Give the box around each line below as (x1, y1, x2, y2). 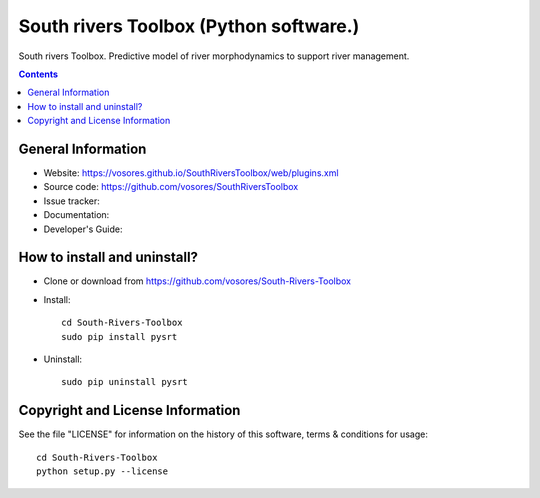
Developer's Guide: (43, 223, 123, 235)
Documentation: (43, 209, 110, 221)
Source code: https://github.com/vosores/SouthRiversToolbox (43, 181, 299, 193)
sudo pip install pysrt (61, 331, 178, 342)
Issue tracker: (43, 195, 100, 207)
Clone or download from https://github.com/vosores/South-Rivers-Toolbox (43, 275, 352, 287)
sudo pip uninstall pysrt (61, 376, 189, 388)
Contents (18, 68, 59, 80)
